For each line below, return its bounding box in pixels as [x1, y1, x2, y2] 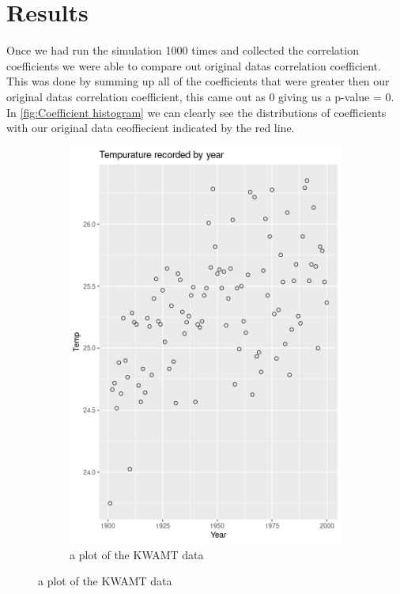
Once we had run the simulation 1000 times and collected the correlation [6, 42, 359, 59]
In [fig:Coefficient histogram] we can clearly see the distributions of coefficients [6, 104, 387, 120]
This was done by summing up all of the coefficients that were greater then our [6, 73, 390, 89]
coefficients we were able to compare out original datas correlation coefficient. [6, 57, 381, 74]
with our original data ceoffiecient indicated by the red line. [6, 119, 295, 136]
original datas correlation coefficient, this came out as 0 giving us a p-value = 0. [6, 88, 394, 104]
